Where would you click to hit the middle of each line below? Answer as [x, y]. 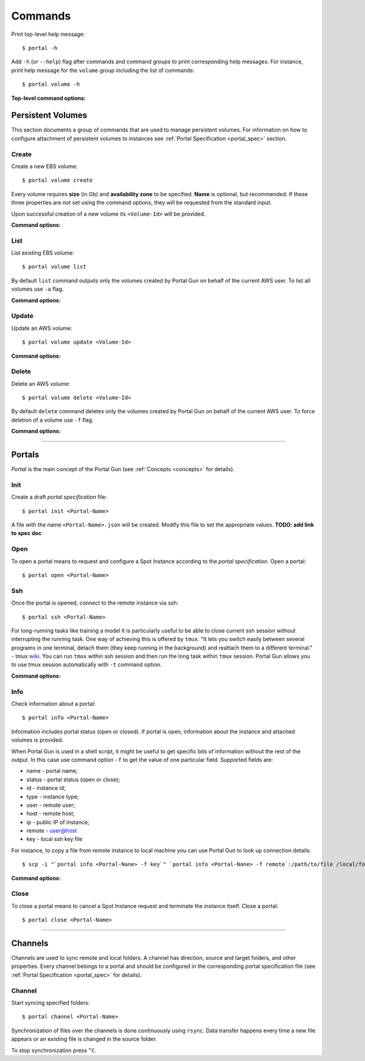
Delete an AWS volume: [41, 383]
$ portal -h [40, 48]
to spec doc [26, 533]
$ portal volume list [54, 267]
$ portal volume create [57, 180]
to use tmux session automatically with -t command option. [86, 665]
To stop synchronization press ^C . [54, 1050]
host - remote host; [51, 814]
